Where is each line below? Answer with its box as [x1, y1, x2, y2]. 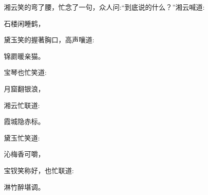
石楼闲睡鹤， [4, 18, 45, 28]
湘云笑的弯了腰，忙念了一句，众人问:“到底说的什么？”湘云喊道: [4, 2, 205, 12]
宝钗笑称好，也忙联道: [4, 165, 74, 175]
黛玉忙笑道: [4, 132, 40, 142]
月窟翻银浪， [4, 83, 45, 93]
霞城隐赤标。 [4, 116, 45, 126]
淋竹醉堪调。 [4, 181, 45, 192]
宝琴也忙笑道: [4, 67, 47, 77]
